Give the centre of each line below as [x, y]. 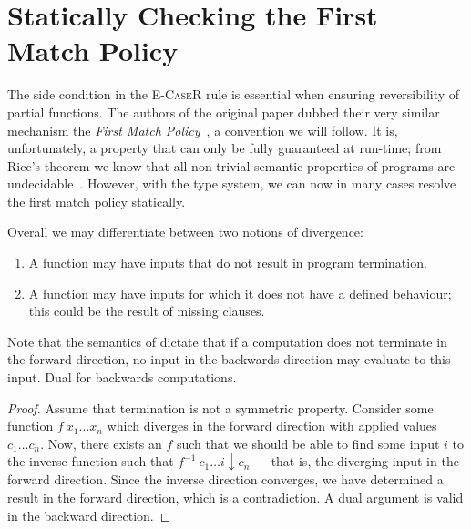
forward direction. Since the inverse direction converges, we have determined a [225, 479]
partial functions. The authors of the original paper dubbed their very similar [224, 112]
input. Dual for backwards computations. [122, 377]
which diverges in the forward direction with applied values [272, 426]
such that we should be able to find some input [308, 443]
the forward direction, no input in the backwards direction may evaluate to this [229, 359]
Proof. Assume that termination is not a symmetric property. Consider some [220, 407]
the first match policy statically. [97, 201]
